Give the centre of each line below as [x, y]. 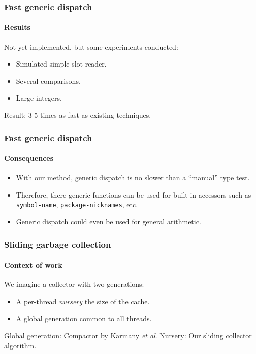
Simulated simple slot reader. [61, 64]
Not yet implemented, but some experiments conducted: [91, 46]
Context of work [33, 265]
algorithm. [20, 345]
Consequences [29, 158]
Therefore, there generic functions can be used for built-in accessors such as [134, 194]
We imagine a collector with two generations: [74, 284]
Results [17, 27]
